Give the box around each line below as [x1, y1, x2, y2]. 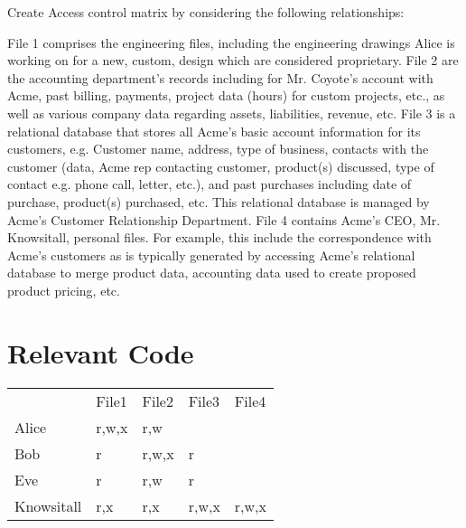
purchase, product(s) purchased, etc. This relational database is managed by [7, 192, 430, 211]
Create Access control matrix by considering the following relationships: [7, 3, 405, 21]
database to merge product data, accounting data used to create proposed [7, 263, 416, 282]
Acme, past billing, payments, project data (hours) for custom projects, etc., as [7, 86, 445, 105]
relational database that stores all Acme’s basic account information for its [7, 121, 421, 140]
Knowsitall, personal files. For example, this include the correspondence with [7, 228, 432, 247]
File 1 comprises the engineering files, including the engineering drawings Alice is [7, 33, 455, 52]
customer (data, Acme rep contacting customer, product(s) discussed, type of [7, 156, 434, 175]
